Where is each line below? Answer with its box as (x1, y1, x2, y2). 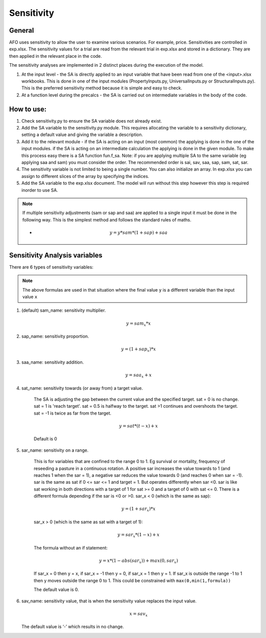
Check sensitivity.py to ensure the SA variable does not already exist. (21, 118, 162, 124)
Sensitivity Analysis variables (9, 251, 103, 259)
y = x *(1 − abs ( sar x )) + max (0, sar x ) (99, 557, 178, 564)
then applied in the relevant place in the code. (9, 53, 102, 59)
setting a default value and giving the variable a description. (21, 131, 143, 138)
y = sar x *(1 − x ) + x (117, 532, 160, 539)
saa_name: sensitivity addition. (21, 359, 84, 365)
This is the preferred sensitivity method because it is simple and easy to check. (21, 85, 182, 91)
